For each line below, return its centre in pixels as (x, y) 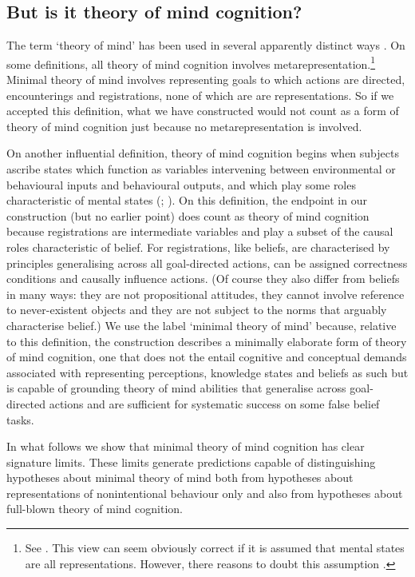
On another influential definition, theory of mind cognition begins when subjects (203, 153)
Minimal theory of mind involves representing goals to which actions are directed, (206, 80)
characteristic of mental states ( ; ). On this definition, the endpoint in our (187, 200)
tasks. (20, 419)
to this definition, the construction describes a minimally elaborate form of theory (207, 341)
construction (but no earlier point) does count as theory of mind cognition (188, 215)
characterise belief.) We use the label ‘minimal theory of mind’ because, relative (202, 325)
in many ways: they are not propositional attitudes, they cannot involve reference (206, 294)
